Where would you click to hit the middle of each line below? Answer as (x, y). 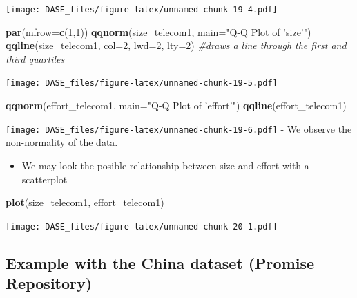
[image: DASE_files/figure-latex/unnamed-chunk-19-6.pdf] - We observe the (179, 128)
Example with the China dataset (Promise (160, 262)
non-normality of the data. (62, 142)
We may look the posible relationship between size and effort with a (165, 165)
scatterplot (45, 179)
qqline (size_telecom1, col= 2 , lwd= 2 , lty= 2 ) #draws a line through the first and (176, 45)
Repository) (49, 283)
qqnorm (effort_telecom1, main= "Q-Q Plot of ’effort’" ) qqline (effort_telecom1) (176, 105)
